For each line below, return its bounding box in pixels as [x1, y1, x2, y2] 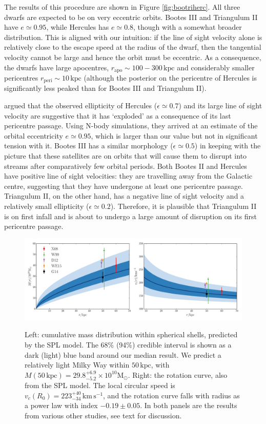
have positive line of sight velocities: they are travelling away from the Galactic [4, 170, 253, 181]
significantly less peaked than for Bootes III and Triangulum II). [4, 83, 207, 93]
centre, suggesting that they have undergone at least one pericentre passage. [4, 180, 243, 191]
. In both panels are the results [140, 400, 237, 411]
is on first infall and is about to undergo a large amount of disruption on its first [4, 210, 257, 221]
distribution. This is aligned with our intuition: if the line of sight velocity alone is [4, 31, 262, 42]
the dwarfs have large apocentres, [4, 62, 109, 72]
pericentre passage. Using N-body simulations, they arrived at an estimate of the [4, 120, 258, 131]
